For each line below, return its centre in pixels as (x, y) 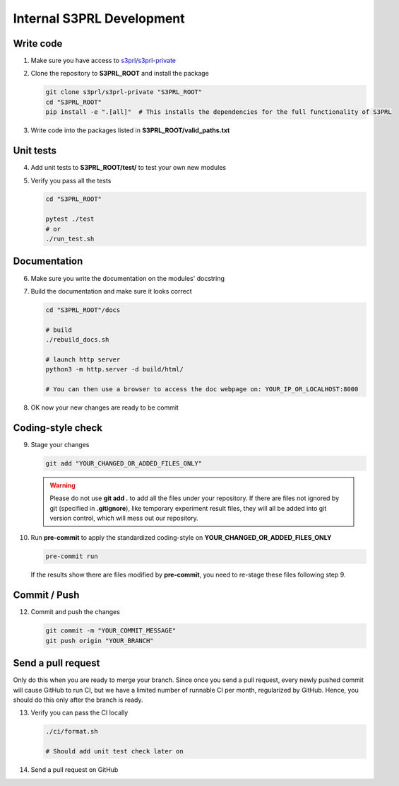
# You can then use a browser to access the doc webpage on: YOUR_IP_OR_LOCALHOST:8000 (202, 389)
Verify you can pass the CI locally (79, 713)
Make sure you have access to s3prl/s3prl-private (103, 61)
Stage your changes (60, 444)
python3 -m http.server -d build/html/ (114, 369)
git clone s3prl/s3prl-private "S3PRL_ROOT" (124, 92)
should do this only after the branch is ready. (78, 700)
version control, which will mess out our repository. (124, 518)
